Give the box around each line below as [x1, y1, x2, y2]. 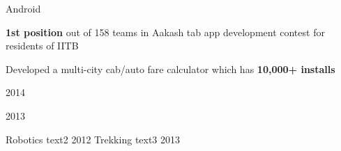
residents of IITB [6, 38, 79, 53]
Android [6, 1, 41, 15]
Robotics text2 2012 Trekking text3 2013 [6, 132, 181, 146]
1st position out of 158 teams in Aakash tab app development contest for [6, 24, 325, 39]
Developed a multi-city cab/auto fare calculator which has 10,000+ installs [6, 61, 335, 76]
